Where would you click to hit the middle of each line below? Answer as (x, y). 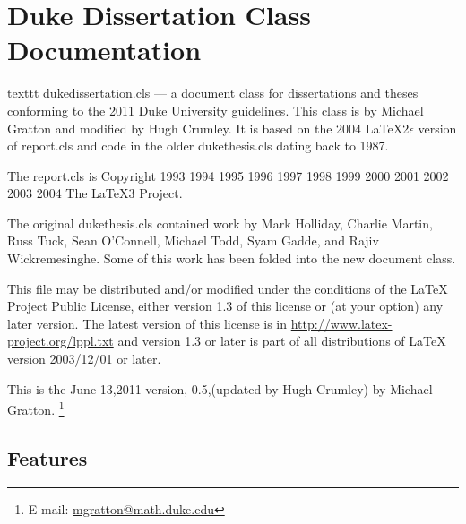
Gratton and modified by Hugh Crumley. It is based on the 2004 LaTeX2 (208, 128)
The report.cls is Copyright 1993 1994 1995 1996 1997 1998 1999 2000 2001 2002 (228, 175)
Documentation (104, 50)
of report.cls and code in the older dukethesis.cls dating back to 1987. (198, 146)
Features (47, 457)
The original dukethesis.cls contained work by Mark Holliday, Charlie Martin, (220, 223)
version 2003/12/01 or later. (84, 359)
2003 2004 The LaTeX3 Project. (95, 193)
